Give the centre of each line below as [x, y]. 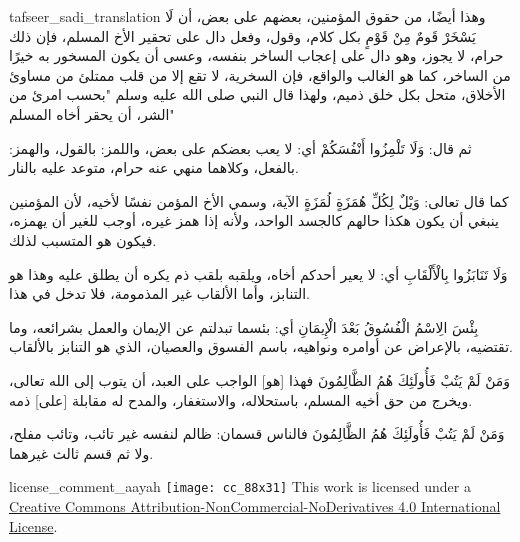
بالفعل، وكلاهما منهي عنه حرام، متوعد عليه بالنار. [154, 167]
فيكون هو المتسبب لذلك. [83, 239]
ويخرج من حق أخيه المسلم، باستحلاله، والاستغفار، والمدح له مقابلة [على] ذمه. [241, 399]
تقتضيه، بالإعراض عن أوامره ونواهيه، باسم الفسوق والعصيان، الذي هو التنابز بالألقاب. [261, 346]
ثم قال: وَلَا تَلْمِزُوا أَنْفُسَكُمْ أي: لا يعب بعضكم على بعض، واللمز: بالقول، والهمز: [240, 147]
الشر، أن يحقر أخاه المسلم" [92, 113]
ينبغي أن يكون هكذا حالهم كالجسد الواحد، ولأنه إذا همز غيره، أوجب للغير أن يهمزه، [254, 220]
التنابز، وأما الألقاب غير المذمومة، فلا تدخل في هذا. [159, 293]
